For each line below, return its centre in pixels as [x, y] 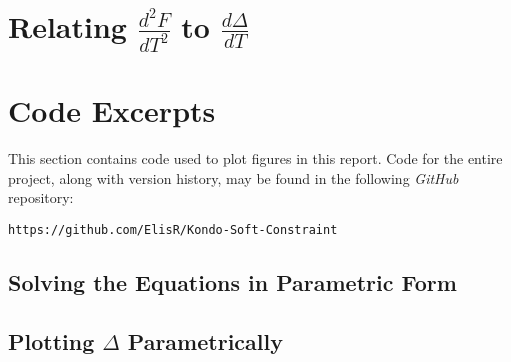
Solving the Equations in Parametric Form [232, 281]
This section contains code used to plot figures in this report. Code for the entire [255, 158]
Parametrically [205, 340]
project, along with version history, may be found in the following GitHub [233, 177]
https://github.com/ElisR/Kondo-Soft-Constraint [173, 229]
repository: [41, 197]
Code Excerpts [112, 110]
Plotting [51, 340]
